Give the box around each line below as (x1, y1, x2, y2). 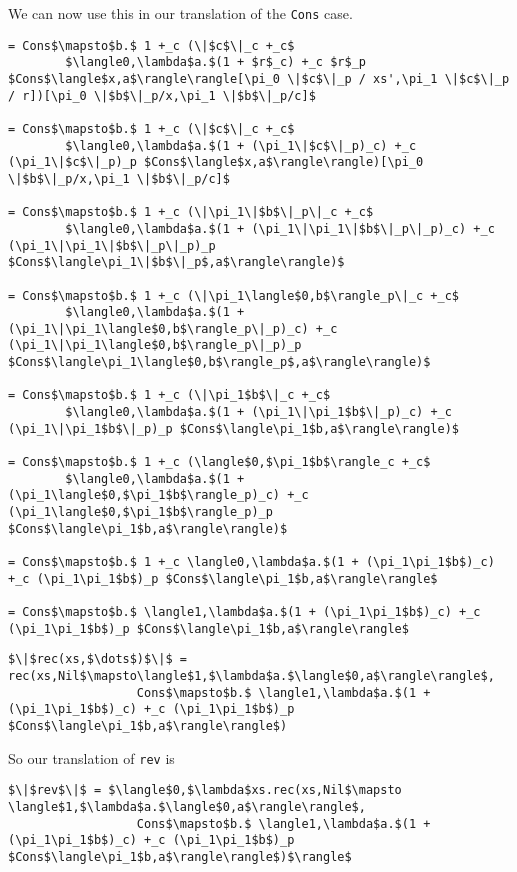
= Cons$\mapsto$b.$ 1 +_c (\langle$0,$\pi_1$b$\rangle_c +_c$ (8, 455, 431, 470)
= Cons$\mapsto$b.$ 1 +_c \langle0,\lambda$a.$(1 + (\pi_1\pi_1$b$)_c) (8, 555, 495, 569)
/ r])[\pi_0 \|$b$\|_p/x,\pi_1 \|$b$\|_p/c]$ (8, 88, 316, 103)
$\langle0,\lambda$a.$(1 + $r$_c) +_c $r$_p (65, 55, 366, 70)
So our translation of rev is (8, 747, 175, 768)
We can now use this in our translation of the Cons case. (8, 3, 353, 23)
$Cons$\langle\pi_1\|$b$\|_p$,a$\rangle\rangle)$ (8, 255, 345, 270)
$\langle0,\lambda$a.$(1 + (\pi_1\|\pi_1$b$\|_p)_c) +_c (65, 405, 452, 420)
